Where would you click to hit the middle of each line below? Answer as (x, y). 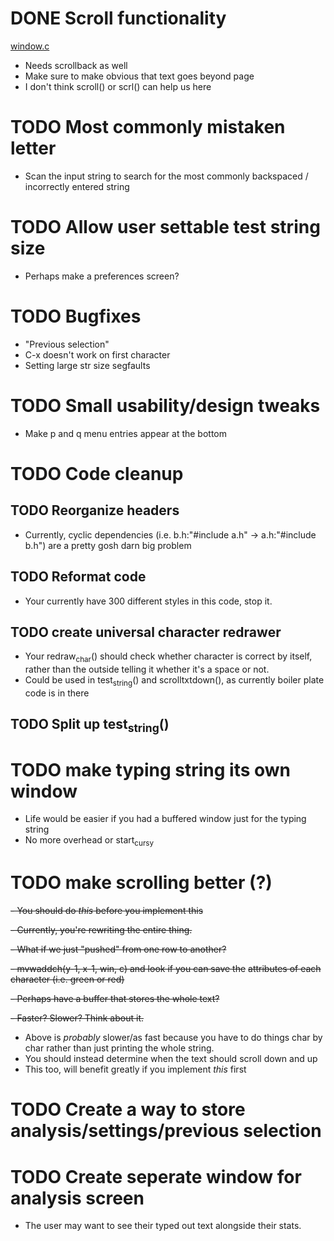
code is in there (57, 693)
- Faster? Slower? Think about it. (77, 1018)
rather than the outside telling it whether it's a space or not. (147, 669)
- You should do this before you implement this (107, 911)
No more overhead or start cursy (89, 841)
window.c (30, 46)
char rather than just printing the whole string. (119, 1048)
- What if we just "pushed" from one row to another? (118, 949)
